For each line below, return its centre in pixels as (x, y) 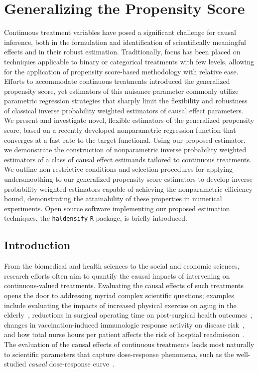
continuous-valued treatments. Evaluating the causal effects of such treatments (124, 285)
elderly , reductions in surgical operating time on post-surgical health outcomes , (128, 315)
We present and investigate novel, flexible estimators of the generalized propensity (129, 120)
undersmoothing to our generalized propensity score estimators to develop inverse (128, 179)
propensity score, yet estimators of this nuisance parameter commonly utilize (121, 91)
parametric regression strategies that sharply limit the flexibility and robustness (126, 101)
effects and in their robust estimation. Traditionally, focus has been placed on (122, 52)
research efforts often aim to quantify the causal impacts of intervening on (117, 275)
